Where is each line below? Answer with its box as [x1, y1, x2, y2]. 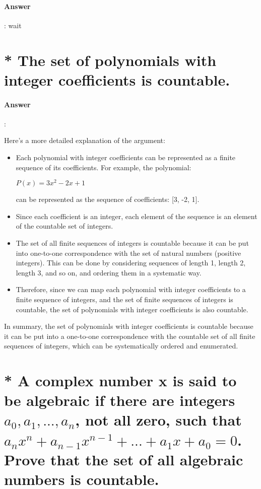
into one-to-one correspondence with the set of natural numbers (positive [16, 247, 241, 258]
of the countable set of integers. [16, 221, 113, 231]
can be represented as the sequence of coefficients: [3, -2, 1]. [16, 194, 200, 204]
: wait [4, 20, 22, 30]
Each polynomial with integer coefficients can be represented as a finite [16, 152, 236, 162]
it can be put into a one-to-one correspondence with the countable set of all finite [4, 330, 255, 341]
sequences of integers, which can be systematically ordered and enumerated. [4, 340, 238, 351]
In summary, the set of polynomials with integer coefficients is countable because [4, 321, 253, 331]
